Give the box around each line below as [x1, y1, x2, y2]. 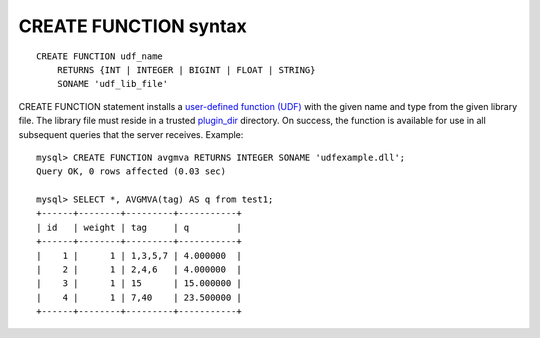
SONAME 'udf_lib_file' [56, 78, 169, 90]
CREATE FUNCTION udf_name [36, 50, 164, 62]
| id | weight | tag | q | [36, 221, 242, 233]
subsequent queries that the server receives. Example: [18, 128, 244, 140]
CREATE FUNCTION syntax [18, 15, 247, 37]
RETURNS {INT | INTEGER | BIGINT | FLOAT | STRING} [56, 64, 316, 75]
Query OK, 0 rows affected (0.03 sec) [36, 166, 227, 177]
